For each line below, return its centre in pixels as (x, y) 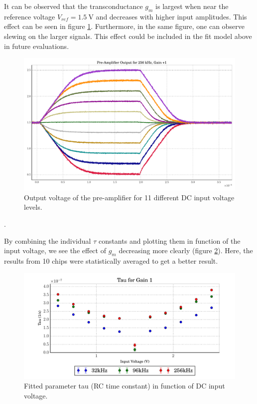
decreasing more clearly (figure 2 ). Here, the (186, 250)
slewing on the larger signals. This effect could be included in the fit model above (128, 36)
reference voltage (30, 16)
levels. (33, 207)
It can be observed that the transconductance (73, 6)
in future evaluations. (37, 46)
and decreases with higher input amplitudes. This (171, 16)
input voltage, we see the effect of (55, 250)
